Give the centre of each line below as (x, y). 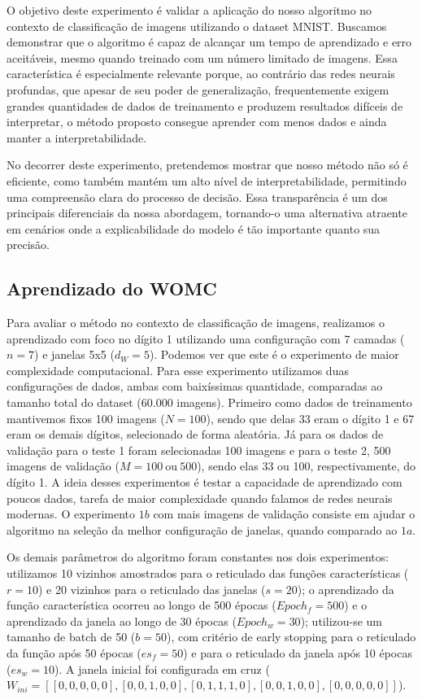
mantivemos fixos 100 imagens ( (86, 418)
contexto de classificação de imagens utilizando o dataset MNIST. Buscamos (197, 26)
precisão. (28, 245)
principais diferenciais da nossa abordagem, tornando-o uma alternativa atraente (207, 213)
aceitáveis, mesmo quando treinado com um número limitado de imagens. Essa (202, 57)
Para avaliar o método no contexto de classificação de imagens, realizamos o (196, 323)
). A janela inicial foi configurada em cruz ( (162, 668)
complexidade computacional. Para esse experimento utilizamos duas (178, 370)
